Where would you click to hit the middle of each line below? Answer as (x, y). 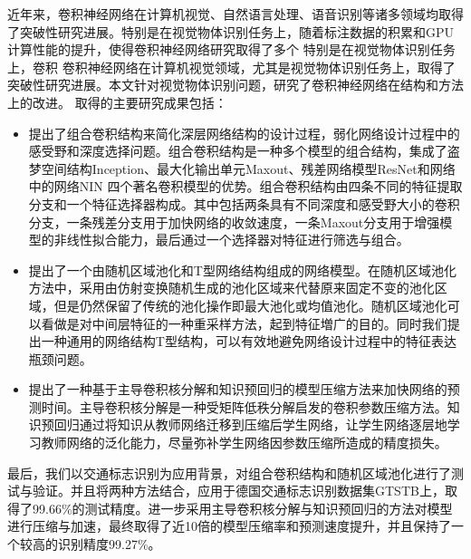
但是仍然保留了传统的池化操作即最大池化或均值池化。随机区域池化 (250, 305)
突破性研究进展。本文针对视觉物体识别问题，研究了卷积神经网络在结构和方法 (235, 85)
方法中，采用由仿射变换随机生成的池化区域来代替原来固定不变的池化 (231, 288)
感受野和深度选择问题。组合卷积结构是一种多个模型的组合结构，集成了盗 (244, 151)
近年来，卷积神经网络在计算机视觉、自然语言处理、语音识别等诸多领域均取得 (235, 14)
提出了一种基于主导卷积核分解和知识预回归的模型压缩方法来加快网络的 (238, 389)
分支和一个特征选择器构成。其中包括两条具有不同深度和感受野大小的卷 (238, 203)
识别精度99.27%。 (109, 544)
